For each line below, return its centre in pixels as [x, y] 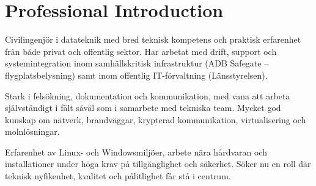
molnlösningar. [32, 131]
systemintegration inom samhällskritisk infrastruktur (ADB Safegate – [137, 63]
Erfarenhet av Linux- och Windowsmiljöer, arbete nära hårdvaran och [136, 152]
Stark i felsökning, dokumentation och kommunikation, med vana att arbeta [148, 95]
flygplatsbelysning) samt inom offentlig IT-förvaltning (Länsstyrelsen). [136, 75]
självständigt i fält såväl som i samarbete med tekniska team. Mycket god [143, 108]
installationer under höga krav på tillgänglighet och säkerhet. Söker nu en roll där [158, 164]
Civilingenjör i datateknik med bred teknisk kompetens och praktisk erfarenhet [153, 39]
